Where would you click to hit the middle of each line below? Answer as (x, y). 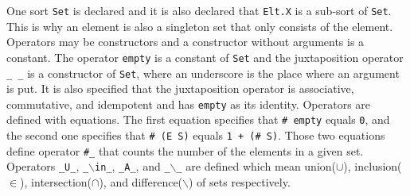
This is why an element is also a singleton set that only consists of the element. (200, 26)
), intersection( (56, 182)
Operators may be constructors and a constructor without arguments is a (185, 42)
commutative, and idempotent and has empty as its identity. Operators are (189, 104)
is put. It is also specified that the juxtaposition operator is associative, (180, 88)
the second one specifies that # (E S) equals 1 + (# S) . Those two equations (196, 135)
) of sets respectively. (240, 182)
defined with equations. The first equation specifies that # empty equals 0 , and (198, 119)
